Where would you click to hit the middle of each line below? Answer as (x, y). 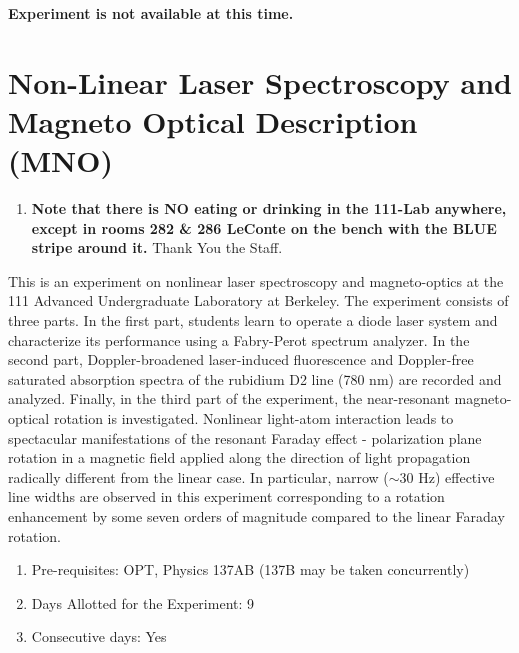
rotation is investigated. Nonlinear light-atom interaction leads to (253, 418)
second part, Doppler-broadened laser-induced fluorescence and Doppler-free (241, 359)
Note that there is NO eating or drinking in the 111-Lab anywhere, (269, 208)
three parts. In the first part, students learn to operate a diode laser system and (253, 320)
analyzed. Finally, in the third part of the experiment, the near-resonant (229, 398)
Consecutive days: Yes (99, 636)
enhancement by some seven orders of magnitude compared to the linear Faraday (256, 516)
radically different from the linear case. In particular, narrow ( (198, 476)
